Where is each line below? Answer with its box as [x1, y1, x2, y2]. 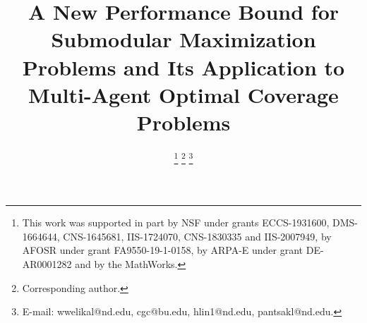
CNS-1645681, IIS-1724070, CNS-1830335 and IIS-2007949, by [63, 228, 332, 243]
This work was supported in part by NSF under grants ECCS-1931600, [22, 215, 330, 230]
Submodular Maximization [51, 25, 316, 54]
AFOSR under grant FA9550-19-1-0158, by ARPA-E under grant [22, 243, 303, 257]
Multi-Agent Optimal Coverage [28, 80, 339, 109]
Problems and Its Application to [22, 52, 345, 81]
